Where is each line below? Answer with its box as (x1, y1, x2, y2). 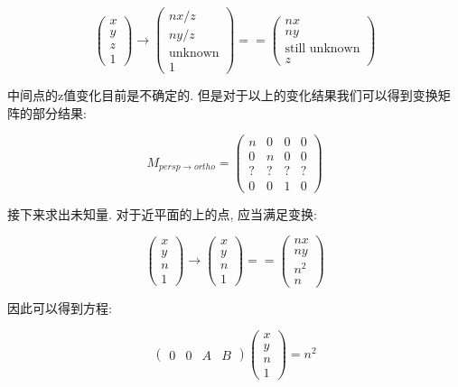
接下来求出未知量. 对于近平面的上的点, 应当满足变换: (7, 204, 317, 223)
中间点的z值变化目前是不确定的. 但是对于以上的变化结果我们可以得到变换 (7, 86, 438, 105)
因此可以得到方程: (7, 299, 112, 318)
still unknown (285, 41, 360, 55)
